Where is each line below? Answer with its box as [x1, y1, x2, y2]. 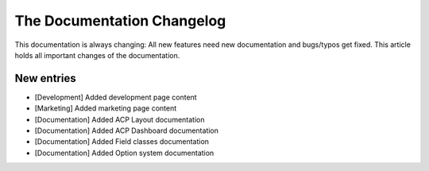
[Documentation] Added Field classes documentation [34, 137, 210, 146]
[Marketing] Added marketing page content [34, 103, 177, 113]
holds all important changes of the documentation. [14, 50, 180, 60]
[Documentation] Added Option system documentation [34, 148, 214, 157]
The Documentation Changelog [14, 12, 226, 29]
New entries [14, 72, 76, 85]
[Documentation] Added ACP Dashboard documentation [34, 126, 218, 135]
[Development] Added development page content [34, 92, 198, 102]
